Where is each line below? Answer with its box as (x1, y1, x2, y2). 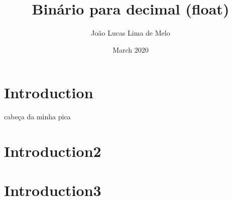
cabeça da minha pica (4, 111, 71, 122)
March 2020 (112, 44, 149, 55)
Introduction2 (4, 141, 101, 161)
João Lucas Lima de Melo (91, 28, 170, 38)
